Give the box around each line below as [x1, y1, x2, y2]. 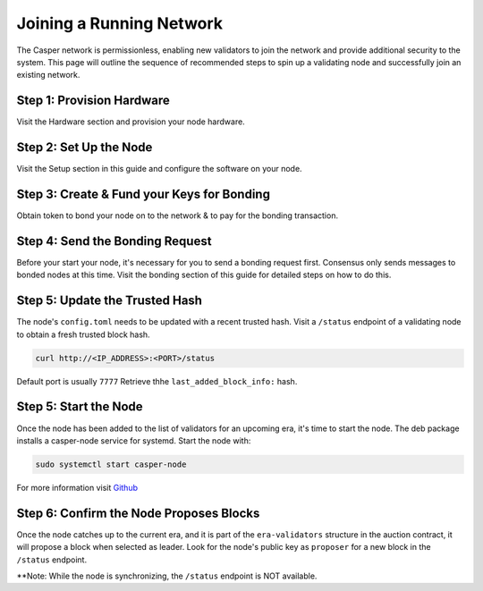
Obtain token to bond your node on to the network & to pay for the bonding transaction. [16, 210, 339, 221]
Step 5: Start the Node [16, 399, 143, 415]
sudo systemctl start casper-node [35, 459, 187, 469]
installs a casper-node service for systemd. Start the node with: [16, 435, 251, 446]
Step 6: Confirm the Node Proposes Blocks [16, 505, 260, 520]
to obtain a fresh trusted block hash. [16, 329, 151, 340]
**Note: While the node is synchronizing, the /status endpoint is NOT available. [16, 570, 318, 581]
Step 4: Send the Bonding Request [16, 233, 212, 249]
